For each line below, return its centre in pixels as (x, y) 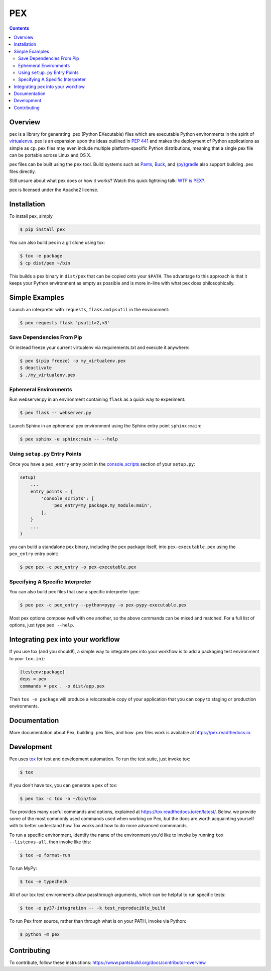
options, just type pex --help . (42, 625)
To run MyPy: (23, 868)
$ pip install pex (42, 230)
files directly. (23, 171)
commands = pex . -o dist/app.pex (62, 686)
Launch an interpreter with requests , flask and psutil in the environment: (89, 310)
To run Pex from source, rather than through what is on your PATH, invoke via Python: (98, 921)
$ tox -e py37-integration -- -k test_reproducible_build (93, 908)
